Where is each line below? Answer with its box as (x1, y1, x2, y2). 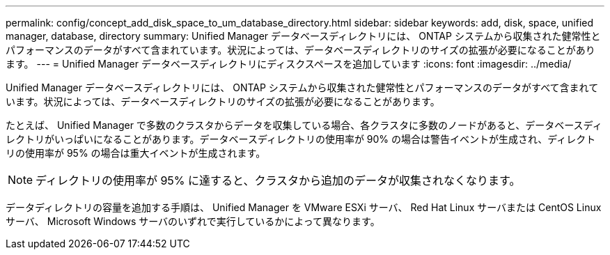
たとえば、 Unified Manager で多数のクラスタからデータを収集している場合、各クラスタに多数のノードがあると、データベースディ (6, 119, 602, 131)
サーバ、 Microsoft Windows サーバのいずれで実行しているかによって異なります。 (6, 215, 380, 227)
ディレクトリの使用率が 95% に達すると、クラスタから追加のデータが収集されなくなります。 (36, 173, 521, 187)
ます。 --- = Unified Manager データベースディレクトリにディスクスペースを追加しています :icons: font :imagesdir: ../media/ (6, 58, 572, 70)
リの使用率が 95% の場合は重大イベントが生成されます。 (6, 147, 266, 159)
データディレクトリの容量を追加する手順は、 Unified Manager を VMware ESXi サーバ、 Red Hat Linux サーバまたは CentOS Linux (6, 201, 602, 213)
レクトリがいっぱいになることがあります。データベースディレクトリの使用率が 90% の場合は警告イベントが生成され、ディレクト (6, 133, 596, 145)
